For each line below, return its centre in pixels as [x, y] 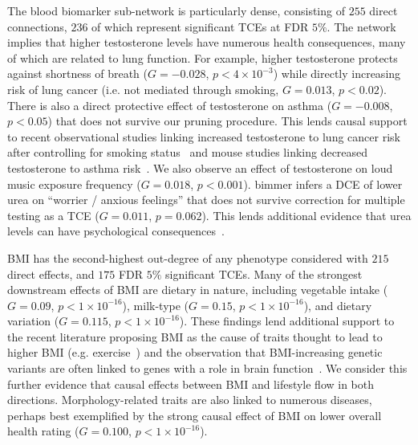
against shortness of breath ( [77, 73]
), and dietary [338, 305]
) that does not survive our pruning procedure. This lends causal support [227, 121]
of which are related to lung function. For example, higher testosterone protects [203, 57]
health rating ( [43, 431]
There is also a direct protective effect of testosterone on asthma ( [170, 105]
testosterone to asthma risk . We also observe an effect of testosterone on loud [200, 167]
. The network [361, 26]
